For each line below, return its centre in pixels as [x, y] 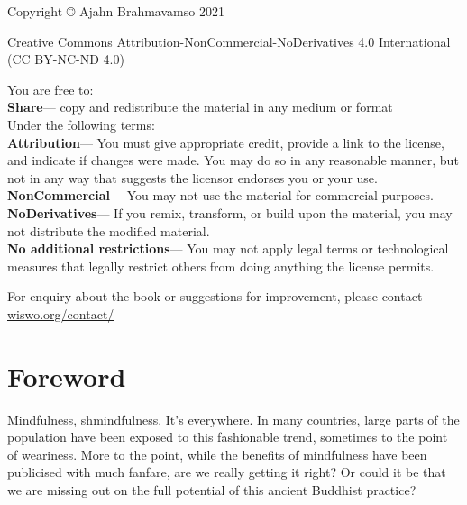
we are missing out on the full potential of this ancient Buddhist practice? [212, 490]
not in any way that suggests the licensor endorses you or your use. [192, 177]
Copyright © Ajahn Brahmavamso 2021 [116, 11]
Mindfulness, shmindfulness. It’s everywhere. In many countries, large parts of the [233, 419]
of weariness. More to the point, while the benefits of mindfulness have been [217, 454]
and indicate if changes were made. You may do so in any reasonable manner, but [233, 160]
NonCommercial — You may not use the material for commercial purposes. [220, 195]
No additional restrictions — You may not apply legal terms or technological [228, 248]
